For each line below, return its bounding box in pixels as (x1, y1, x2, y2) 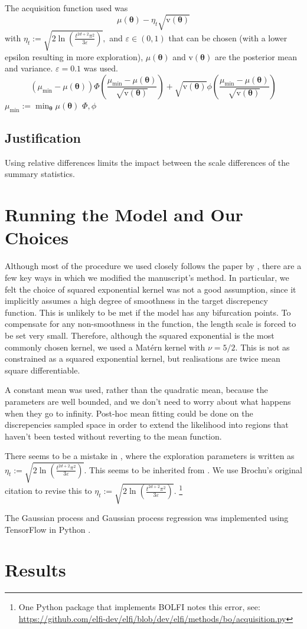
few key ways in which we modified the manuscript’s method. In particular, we (5, 271, 289, 283)
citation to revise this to (5, 484, 92, 497)
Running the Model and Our (5, 202, 243, 227)
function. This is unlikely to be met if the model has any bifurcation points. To (5, 306, 291, 318)
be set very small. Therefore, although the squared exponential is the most (5, 329, 275, 341)
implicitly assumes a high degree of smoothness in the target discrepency (5, 294, 268, 307)
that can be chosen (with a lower (168, 31, 288, 44)
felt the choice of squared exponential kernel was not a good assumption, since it (5, 283, 296, 295)
